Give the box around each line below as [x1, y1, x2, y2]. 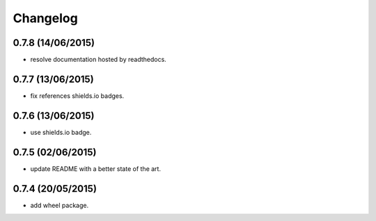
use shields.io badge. [30, 128, 92, 136]
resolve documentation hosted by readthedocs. [30, 56, 166, 64]
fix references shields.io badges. [30, 91, 125, 100]
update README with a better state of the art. [30, 164, 162, 173]
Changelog [13, 10, 78, 26]
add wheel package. [30, 201, 89, 209]
